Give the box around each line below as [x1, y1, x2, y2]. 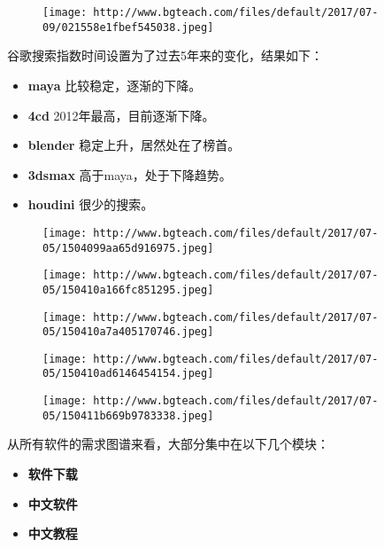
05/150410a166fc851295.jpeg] [42, 283, 214, 296]
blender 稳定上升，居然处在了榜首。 [27, 136, 241, 154]
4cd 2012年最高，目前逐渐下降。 [27, 106, 215, 124]
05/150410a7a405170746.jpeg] [42, 325, 214, 339]
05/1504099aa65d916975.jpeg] [42, 241, 214, 254]
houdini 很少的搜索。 [27, 195, 154, 214]
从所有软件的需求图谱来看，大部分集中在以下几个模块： [7, 434, 329, 453]
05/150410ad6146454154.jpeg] [42, 367, 214, 380]
